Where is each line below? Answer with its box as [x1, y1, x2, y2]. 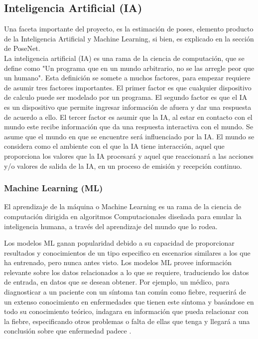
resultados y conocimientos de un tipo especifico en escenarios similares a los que [4, 247, 251, 258]
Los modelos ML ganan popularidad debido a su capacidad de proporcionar [4, 238, 235, 248]
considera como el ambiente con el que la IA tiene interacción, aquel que [4, 141, 225, 151]
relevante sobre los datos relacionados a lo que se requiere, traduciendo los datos [4, 267, 249, 277]
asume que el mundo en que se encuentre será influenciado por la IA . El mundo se [4, 131, 255, 141]
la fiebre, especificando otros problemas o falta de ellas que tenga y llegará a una [4, 316, 250, 326]
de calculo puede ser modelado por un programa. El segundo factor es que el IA [4, 92, 248, 102]
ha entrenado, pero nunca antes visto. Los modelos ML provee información [4, 257, 232, 268]
